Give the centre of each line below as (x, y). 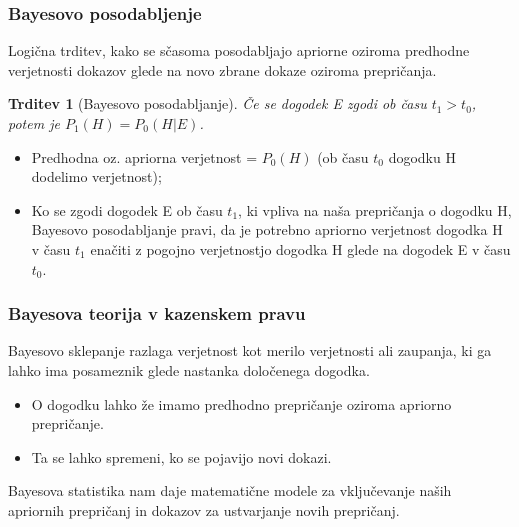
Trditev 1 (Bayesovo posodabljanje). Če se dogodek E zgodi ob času (217, 103)
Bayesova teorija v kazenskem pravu (157, 313)
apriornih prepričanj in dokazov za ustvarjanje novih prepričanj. (204, 509)
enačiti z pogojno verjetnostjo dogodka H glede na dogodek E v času (300, 248)
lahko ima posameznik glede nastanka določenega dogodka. (189, 369)
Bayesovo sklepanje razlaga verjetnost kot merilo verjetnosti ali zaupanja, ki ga (250, 350)
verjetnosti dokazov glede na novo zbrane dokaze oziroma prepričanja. (222, 69)
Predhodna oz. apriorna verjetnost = (144, 156)
